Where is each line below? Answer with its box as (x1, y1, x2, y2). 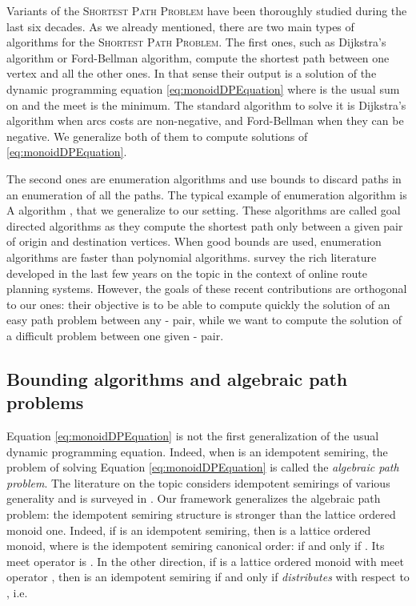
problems (6, 390, 84, 415)
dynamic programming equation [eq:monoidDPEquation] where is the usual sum (6, 80, 400, 97)
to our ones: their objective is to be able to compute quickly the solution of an (6, 295, 390, 312)
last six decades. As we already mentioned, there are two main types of (6, 18, 354, 34)
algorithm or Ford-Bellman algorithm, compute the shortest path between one (6, 49, 390, 66)
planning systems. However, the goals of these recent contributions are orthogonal (6, 280, 407, 297)
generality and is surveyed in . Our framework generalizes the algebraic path (6, 490, 381, 507)
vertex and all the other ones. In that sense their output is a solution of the (6, 65, 377, 82)
